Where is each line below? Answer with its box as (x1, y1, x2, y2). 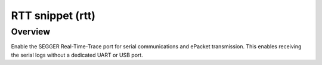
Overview (11, 26, 51, 37)
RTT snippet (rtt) (11, 9, 95, 22)
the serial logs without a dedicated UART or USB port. (11, 51, 143, 58)
